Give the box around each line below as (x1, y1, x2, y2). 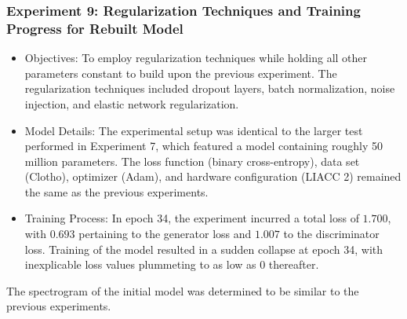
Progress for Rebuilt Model (6, 18, 184, 38)
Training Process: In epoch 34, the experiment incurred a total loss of (24, 210, 359, 226)
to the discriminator (283, 225, 380, 242)
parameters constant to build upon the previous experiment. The (24, 64, 337, 81)
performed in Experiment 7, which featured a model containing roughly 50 (24, 137, 383, 154)
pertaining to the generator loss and (78, 225, 252, 242)
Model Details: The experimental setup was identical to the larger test (24, 122, 363, 138)
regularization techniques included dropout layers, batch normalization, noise (24, 80, 395, 97)
